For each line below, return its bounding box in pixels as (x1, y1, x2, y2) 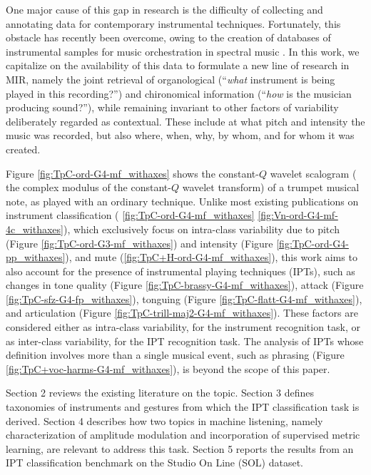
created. (6, 141, 41, 156)
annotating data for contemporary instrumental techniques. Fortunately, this (6, 16, 341, 31)
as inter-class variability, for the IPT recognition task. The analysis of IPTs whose (6, 333, 364, 348)
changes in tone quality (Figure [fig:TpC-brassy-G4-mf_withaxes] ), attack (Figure (6, 277, 364, 292)
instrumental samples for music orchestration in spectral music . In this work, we (6, 44, 360, 58)
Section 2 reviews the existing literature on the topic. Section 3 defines (6, 385, 314, 400)
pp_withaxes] (6, 250, 66, 265)
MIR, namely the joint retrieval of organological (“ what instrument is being (6, 71, 335, 86)
